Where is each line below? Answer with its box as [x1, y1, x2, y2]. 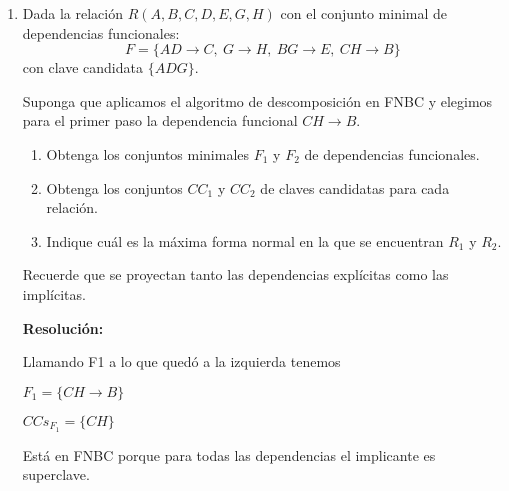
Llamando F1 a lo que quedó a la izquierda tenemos [22, 351, 341, 372]
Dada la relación [22, 3, 123, 23]
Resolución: [22, 317, 104, 338]
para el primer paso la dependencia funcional [22, 110, 298, 131]
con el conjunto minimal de [280, 3, 448, 23]
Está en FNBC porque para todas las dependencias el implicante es [22, 444, 436, 465]
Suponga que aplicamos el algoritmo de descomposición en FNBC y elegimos [22, 90, 493, 111]
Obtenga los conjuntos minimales [46, 143, 250, 164]
